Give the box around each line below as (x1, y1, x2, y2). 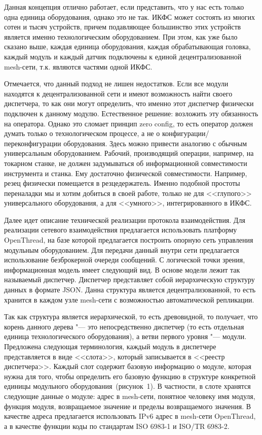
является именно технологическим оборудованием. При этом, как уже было (4, 31, 238, 42)
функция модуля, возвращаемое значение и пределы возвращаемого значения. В (4, 400, 251, 411)
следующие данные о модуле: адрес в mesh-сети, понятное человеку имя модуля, (4, 390, 255, 401)
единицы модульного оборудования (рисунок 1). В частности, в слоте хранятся (4, 381, 251, 391)
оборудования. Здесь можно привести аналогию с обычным (63, 138, 247, 148)
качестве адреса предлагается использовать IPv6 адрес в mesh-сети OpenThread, (4, 411, 256, 421)
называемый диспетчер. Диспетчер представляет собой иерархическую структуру (4, 274, 255, 285)
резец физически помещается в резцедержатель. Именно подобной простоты (4, 178, 240, 188)
